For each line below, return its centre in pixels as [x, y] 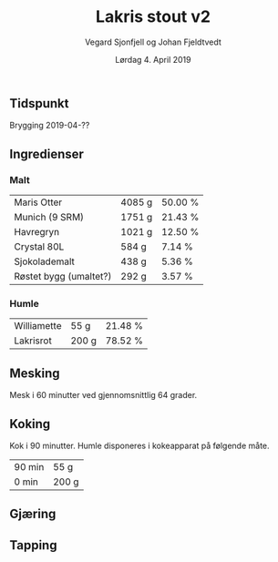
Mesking [35, 373]
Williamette [38, 326]
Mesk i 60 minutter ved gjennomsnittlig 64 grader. [103, 395]
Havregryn [37, 232]
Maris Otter [38, 202]
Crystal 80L [39, 247]
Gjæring [33, 514]
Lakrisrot [33, 341]
